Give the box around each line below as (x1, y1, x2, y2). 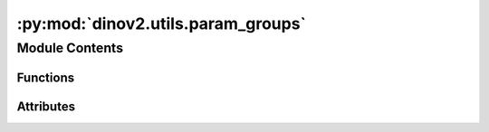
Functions (16, 70, 75, 85)
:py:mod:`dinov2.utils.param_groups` (16, 14, 307, 33)
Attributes (16, 99, 76, 114)
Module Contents (16, 40, 124, 56)
